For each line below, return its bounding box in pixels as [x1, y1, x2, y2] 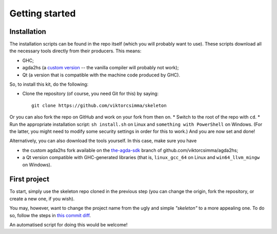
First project [9, 175, 50, 184]
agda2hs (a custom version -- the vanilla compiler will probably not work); [22, 65, 179, 71]
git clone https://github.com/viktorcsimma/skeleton [31, 103, 167, 108]
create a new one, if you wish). [9, 196, 75, 202]
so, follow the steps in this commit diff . [9, 212, 91, 218]
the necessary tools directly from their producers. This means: [9, 48, 142, 54]
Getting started [9, 8, 76, 19]
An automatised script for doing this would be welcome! [9, 222, 128, 228]
